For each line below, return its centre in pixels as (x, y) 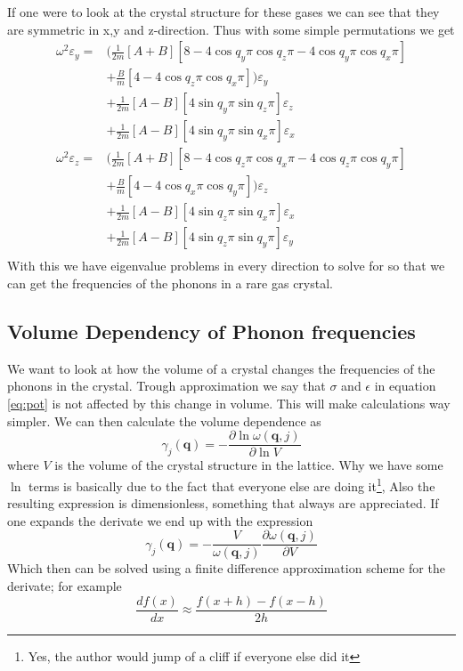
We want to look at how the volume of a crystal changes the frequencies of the (221, 368)
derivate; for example (65, 585)
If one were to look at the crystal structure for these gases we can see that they (223, 12)
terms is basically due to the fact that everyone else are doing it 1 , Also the (232, 484)
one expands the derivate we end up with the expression (160, 520)
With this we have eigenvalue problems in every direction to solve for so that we (226, 266)
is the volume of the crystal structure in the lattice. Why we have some (249, 465)
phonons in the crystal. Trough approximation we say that (167, 386)
